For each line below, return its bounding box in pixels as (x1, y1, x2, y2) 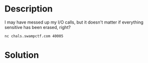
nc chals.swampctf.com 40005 (4, 34, 64, 38)
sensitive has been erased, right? (4, 24, 71, 30)
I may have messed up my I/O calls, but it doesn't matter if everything (4, 19, 144, 25)
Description (4, 3, 53, 14)
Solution (4, 50, 39, 61)
